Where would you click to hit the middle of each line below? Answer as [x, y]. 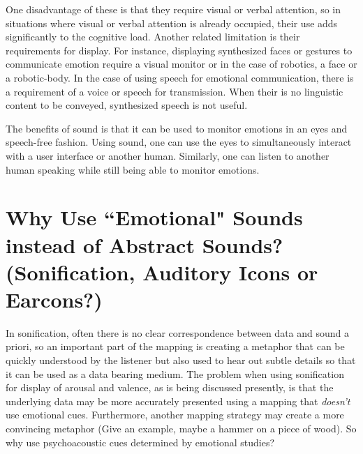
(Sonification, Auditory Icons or [162, 272]
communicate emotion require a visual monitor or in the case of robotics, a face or [181, 64]
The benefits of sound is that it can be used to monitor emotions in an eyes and [177, 128]
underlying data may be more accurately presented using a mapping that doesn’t [178, 401]
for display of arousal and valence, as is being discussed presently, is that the [170, 387]
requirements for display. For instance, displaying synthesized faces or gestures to [179, 50]
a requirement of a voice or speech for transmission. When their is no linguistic [175, 91]
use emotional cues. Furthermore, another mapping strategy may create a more [175, 415]
